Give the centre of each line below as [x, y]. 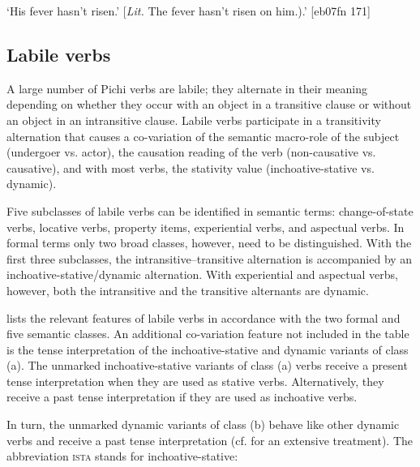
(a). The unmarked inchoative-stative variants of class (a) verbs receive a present [207, 365]
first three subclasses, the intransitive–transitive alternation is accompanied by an [210, 258]
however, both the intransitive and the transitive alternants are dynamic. [188, 290]
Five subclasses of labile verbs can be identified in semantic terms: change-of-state [210, 210]
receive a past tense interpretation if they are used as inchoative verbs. [182, 397]
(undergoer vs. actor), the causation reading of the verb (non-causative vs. [191, 152]
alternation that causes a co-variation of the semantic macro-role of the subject [203, 136]
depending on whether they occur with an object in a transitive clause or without [209, 104]
